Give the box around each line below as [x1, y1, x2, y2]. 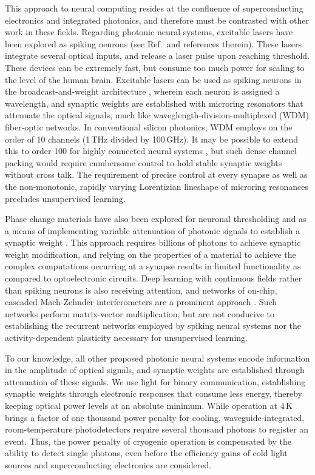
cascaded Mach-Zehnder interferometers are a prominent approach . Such [5, 295, 277, 308]
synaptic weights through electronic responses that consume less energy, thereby [5, 387, 302, 400]
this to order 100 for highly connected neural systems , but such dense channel [5, 144, 297, 157]
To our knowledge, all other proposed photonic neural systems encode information [5, 351, 310, 364]
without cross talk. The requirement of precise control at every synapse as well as [5, 168, 308, 181]
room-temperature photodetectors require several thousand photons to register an [5, 423, 309, 436]
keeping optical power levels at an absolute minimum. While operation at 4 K [5, 399, 293, 411]
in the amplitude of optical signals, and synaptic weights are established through [5, 363, 305, 376]
